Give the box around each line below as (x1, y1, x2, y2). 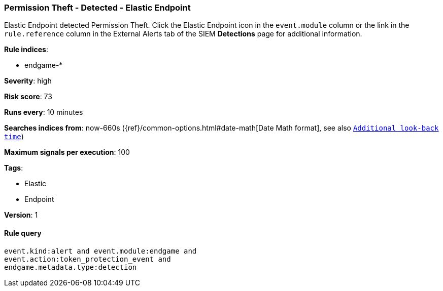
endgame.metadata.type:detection (4, 263, 137, 271)
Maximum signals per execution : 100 (4, 148, 130, 157)
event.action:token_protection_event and (4, 255, 171, 263)
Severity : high (4, 76, 52, 86)
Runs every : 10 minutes (4, 108, 83, 117)
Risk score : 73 (4, 92, 52, 101)
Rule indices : (4, 45, 48, 54)
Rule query (4, 228, 42, 237)
